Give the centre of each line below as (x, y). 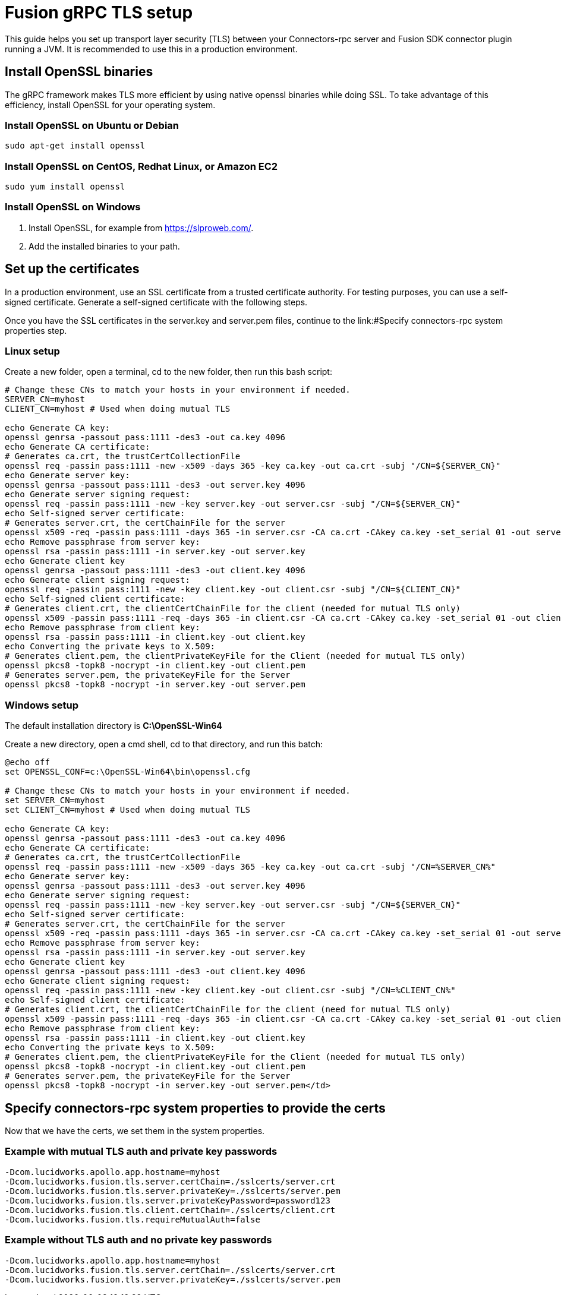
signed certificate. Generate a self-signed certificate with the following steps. (156, 302)
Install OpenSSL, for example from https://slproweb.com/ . (141, 228)
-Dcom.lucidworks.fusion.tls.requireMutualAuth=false (133, 1219)
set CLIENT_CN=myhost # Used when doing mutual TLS (128, 810)
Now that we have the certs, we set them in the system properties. (135, 1131)
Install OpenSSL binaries (79, 72)
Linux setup (32, 351)
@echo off (27, 762)
